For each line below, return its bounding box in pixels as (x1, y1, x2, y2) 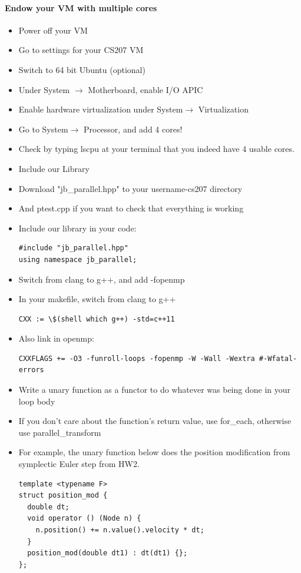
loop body (18, 395, 55, 407)
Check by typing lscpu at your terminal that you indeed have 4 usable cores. (18, 143, 295, 155)
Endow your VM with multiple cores (5, 1, 157, 14)
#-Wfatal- (259, 354, 297, 363)
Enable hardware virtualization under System (18, 103, 183, 115)
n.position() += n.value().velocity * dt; (35, 526, 204, 535)
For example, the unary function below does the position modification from (18, 446, 290, 458)
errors (18, 366, 44, 375)
